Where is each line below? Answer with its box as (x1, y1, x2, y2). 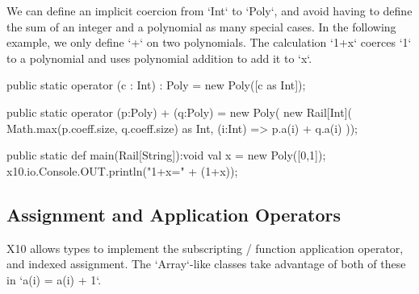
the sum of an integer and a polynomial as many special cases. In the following (6, 18, 396, 35)
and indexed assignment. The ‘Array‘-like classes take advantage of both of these (6, 255, 406, 272)
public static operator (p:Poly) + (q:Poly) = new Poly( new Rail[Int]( (6, 103, 352, 120)
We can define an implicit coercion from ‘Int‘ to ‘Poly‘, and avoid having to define (6, 2, 413, 19)
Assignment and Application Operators (6, 201, 341, 226)
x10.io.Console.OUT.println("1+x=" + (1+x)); (6, 162, 238, 179)
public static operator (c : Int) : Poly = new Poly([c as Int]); (6, 77, 306, 93)
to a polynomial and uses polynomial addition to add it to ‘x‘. (6, 49, 312, 66)
